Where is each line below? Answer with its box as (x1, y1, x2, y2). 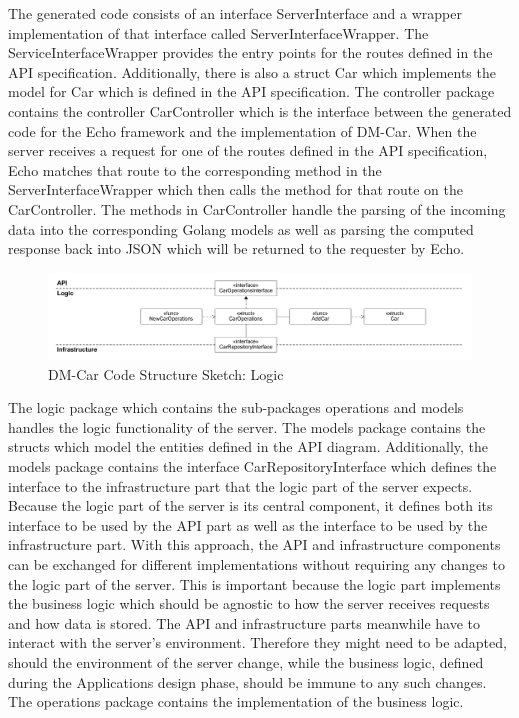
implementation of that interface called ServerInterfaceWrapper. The (8, 22, 429, 43)
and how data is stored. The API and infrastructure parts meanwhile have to (8, 612, 481, 633)
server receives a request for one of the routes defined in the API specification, (8, 140, 488, 161)
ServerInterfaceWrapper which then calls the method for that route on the (8, 179, 463, 200)
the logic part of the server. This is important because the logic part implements (8, 573, 501, 594)
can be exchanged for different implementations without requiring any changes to (8, 554, 505, 575)
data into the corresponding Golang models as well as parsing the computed (8, 218, 474, 239)
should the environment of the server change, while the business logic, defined (8, 651, 484, 672)
